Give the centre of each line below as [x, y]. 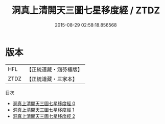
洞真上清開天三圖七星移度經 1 [43, 110]
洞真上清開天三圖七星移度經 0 [44, 103]
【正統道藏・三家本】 [52, 79]
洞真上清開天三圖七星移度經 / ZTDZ [86, 10]
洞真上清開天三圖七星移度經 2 [44, 116]
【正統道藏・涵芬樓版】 [55, 69]
